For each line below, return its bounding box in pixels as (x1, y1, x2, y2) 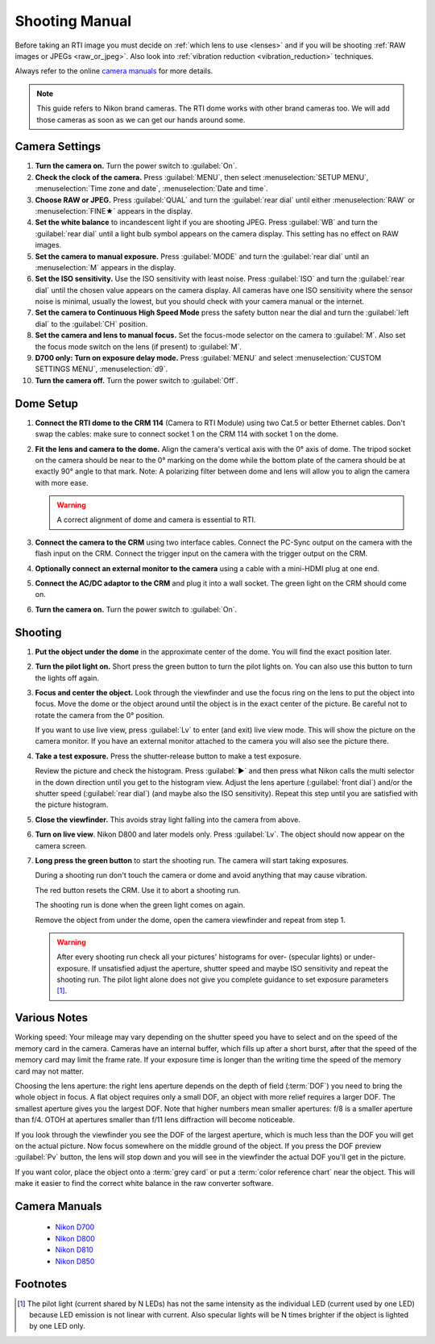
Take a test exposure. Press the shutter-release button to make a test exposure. (35, 751, 302, 761)
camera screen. (35, 841, 88, 850)
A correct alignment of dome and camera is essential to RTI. (56, 515, 256, 524)
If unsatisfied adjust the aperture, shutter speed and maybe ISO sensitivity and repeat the (91, 963, 388, 973)
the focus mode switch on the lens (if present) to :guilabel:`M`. (35, 341, 242, 351)
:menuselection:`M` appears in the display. (35, 262, 176, 272)
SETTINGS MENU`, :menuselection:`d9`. (35, 364, 168, 374)
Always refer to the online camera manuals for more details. (14, 66, 213, 76)
